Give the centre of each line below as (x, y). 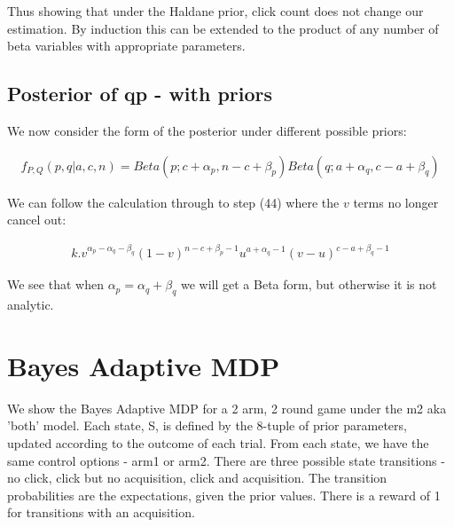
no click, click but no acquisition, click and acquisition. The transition (197, 478)
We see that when (55, 284)
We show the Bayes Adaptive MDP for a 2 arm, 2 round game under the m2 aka (227, 408)
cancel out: (37, 220)
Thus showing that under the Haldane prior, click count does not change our (215, 11)
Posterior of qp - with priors (140, 94)
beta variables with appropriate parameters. (126, 46)
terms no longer (396, 202)
